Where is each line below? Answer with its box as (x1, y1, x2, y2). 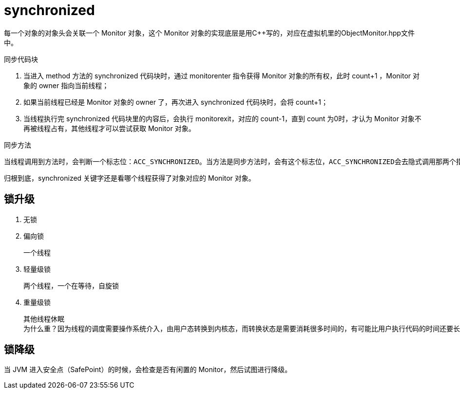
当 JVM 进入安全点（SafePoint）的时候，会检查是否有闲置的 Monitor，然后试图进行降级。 (4, 365, 292, 374)
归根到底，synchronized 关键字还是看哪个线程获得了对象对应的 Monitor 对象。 (4, 173, 255, 182)
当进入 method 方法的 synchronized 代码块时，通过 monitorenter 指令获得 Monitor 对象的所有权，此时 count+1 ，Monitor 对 (23, 71, 420, 80)
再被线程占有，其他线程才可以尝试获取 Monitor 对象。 (23, 124, 195, 132)
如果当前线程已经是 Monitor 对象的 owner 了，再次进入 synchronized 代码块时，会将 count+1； (23, 97, 328, 106)
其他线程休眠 (23, 315, 64, 323)
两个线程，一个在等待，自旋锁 (23, 281, 119, 290)
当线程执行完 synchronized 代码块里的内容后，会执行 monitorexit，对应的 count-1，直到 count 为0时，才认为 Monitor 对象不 (23, 114, 422, 123)
